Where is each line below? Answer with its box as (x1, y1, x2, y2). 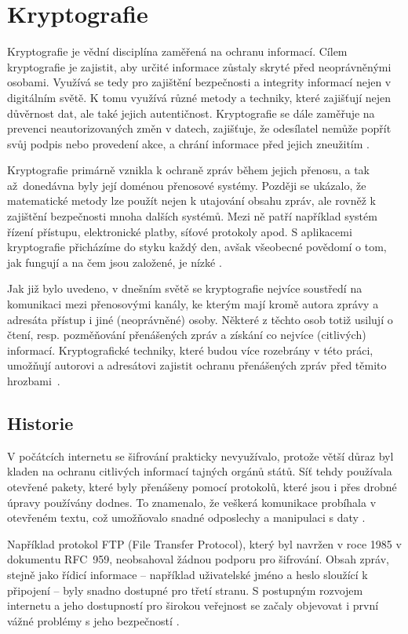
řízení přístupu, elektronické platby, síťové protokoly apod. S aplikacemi (7, 223, 352, 239)
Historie (7, 410, 74, 435)
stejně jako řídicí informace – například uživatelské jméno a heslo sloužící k (7, 566, 368, 582)
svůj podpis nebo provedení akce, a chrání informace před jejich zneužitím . (7, 135, 370, 151)
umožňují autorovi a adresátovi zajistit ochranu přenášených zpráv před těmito (7, 357, 387, 373)
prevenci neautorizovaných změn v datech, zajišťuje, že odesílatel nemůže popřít (7, 120, 392, 137)
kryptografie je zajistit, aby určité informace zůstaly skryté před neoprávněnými (7, 58, 392, 75)
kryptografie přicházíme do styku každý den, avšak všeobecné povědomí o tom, (7, 239, 387, 255)
